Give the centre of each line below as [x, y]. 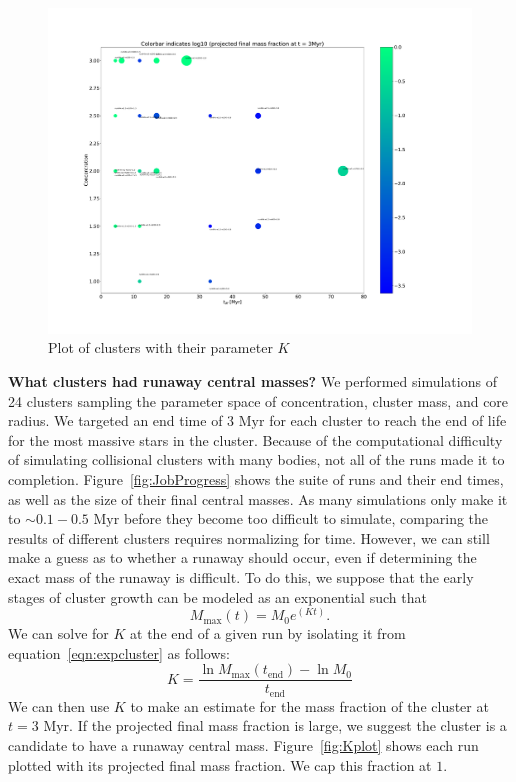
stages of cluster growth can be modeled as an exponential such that [217, 596]
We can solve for [58, 633]
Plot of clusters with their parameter [160, 347]
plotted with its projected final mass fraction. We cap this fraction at [220, 764]
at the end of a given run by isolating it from [268, 633]
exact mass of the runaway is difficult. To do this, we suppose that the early [241, 576]
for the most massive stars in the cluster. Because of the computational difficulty [255, 439]
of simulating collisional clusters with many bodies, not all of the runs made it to [256, 459]
